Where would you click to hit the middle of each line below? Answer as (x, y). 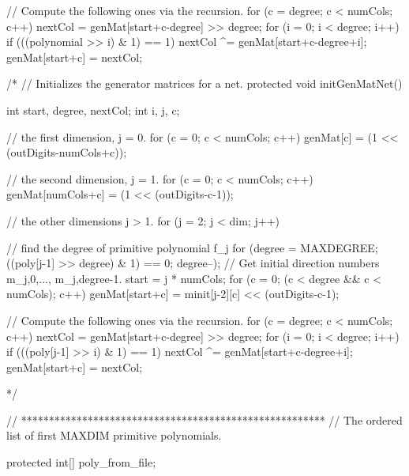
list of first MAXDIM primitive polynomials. (114, 435)
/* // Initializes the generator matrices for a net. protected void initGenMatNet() (204, 83)
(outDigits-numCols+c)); (67, 152)
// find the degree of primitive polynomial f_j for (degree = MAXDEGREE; (192, 247)
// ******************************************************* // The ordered (204, 419)
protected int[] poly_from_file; (81, 462)
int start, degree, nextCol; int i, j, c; (93, 110)
